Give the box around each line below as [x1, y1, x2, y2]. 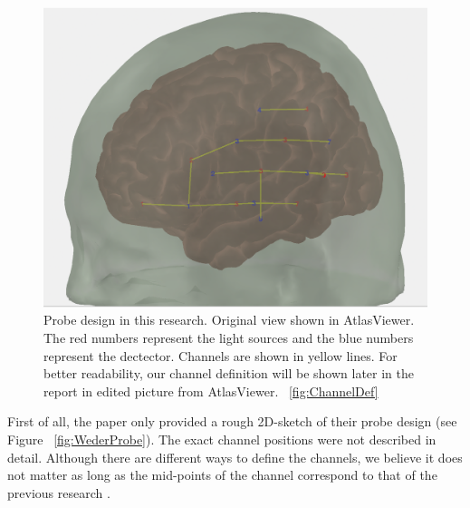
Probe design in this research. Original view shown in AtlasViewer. [43, 310, 415, 329]
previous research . [7, 483, 110, 502]
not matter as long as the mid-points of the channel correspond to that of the [7, 465, 437, 484]
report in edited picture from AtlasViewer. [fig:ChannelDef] [43, 381, 379, 400]
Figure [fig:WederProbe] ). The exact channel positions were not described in [7, 429, 436, 448]
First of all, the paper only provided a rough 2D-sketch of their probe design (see [7, 412, 457, 431]
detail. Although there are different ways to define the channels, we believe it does [7, 447, 463, 466]
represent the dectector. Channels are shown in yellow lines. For [43, 346, 398, 365]
